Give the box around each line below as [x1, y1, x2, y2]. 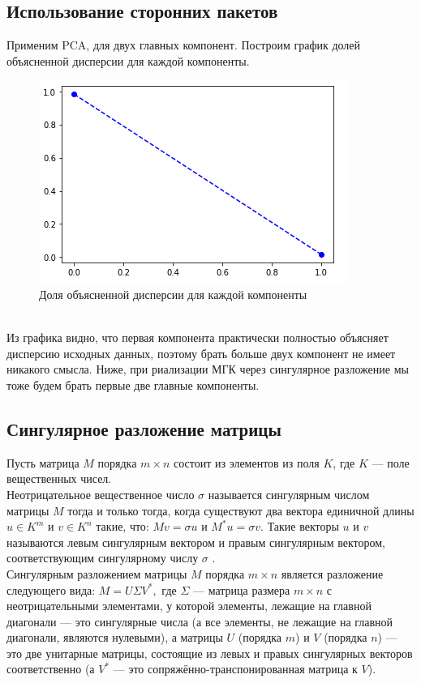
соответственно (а [6, 660, 95, 677]
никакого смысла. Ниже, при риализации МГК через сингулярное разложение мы [6, 361, 409, 378]
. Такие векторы [260, 518, 339, 535]
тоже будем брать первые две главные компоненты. [6, 376, 260, 393]
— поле [372, 454, 410, 471]
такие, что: [96, 518, 149, 535]
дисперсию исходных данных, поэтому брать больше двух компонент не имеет [6, 344, 396, 361]
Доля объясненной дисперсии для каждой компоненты [39, 285, 307, 302]
